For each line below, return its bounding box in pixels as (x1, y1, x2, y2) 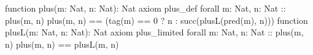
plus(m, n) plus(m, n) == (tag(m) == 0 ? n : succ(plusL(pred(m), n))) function (5, 13, 308, 26)
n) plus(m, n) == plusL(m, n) (5, 37, 119, 50)
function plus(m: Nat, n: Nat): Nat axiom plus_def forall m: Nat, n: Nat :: (5, 2, 286, 14)
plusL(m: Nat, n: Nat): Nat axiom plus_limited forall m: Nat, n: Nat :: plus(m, (5, 26, 304, 38)
